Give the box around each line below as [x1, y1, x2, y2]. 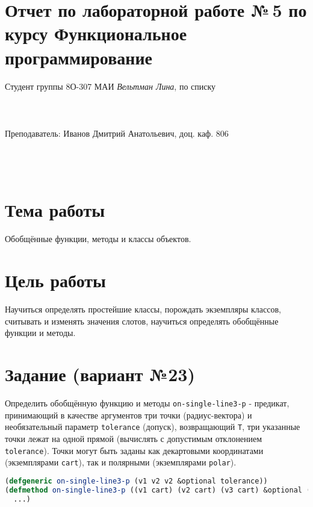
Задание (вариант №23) [5, 362, 195, 387]
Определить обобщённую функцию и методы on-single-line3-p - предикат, [5, 397, 290, 409]
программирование [5, 45, 152, 69]
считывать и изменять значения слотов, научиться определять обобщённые [5, 314, 279, 327]
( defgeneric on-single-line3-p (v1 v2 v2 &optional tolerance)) [5, 476, 268, 485]
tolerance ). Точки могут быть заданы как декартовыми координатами [5, 444, 264, 456]
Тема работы [5, 198, 105, 222]
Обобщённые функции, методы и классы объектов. [5, 232, 191, 245]
